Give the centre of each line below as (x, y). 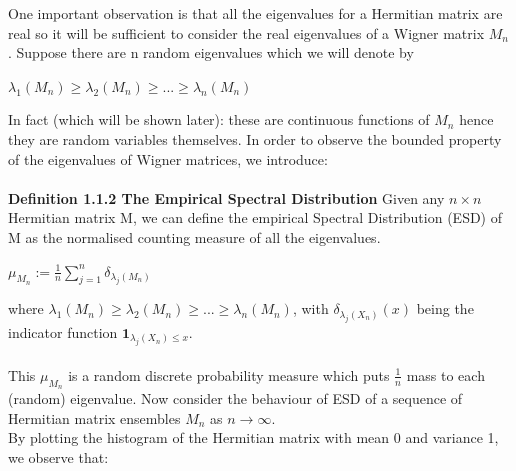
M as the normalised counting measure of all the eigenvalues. (194, 236)
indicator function (63, 331)
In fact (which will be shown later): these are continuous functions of (219, 119)
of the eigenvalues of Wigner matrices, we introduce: (168, 158)
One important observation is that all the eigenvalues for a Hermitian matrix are (255, 13)
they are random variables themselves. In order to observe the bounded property (255, 138)
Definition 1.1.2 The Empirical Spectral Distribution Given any (226, 197)
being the (445, 308)
